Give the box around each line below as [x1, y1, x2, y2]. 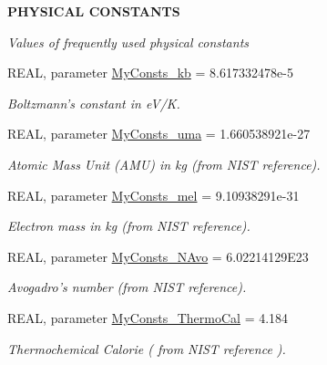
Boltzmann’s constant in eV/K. [7, 93, 180, 112]
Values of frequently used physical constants [7, 32, 250, 51]
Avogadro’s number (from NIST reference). [7, 277, 247, 297]
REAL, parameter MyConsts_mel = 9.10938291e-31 [7, 185, 300, 204]
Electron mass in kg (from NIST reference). [7, 216, 250, 235]
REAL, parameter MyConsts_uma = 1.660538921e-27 [7, 124, 311, 143]
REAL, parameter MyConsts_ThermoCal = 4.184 [7, 308, 289, 327]
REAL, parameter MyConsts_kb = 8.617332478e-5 [7, 63, 293, 82]
